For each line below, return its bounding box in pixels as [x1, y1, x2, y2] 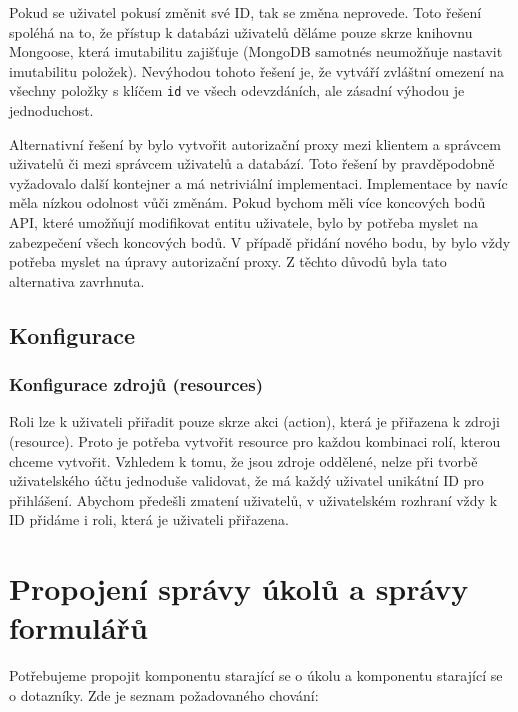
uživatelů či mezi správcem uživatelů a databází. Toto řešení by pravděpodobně [9, 153, 495, 174]
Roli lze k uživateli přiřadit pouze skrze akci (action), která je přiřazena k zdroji [9, 411, 500, 432]
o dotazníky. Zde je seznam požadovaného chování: [9, 684, 319, 705]
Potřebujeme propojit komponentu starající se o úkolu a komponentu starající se [9, 665, 503, 686]
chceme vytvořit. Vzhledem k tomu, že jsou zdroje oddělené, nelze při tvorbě [9, 450, 478, 471]
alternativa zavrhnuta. [9, 270, 145, 291]
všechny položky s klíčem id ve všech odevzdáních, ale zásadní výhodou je [9, 80, 465, 101]
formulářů [9, 607, 148, 648]
